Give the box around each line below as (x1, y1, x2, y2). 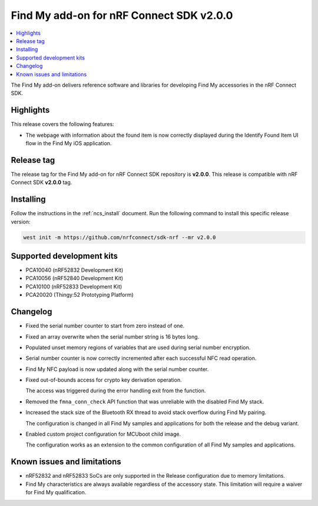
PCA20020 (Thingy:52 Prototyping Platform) (25, 291, 134, 298)
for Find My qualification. (25, 489, 87, 496)
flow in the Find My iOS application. (25, 139, 112, 147)
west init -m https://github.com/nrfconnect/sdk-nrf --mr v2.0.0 (23, 234, 216, 241)
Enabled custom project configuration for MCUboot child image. (25, 431, 181, 438)
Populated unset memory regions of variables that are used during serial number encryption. (25, 344, 251, 351)
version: (11, 218, 31, 225)
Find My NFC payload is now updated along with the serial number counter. (25, 366, 209, 373)
